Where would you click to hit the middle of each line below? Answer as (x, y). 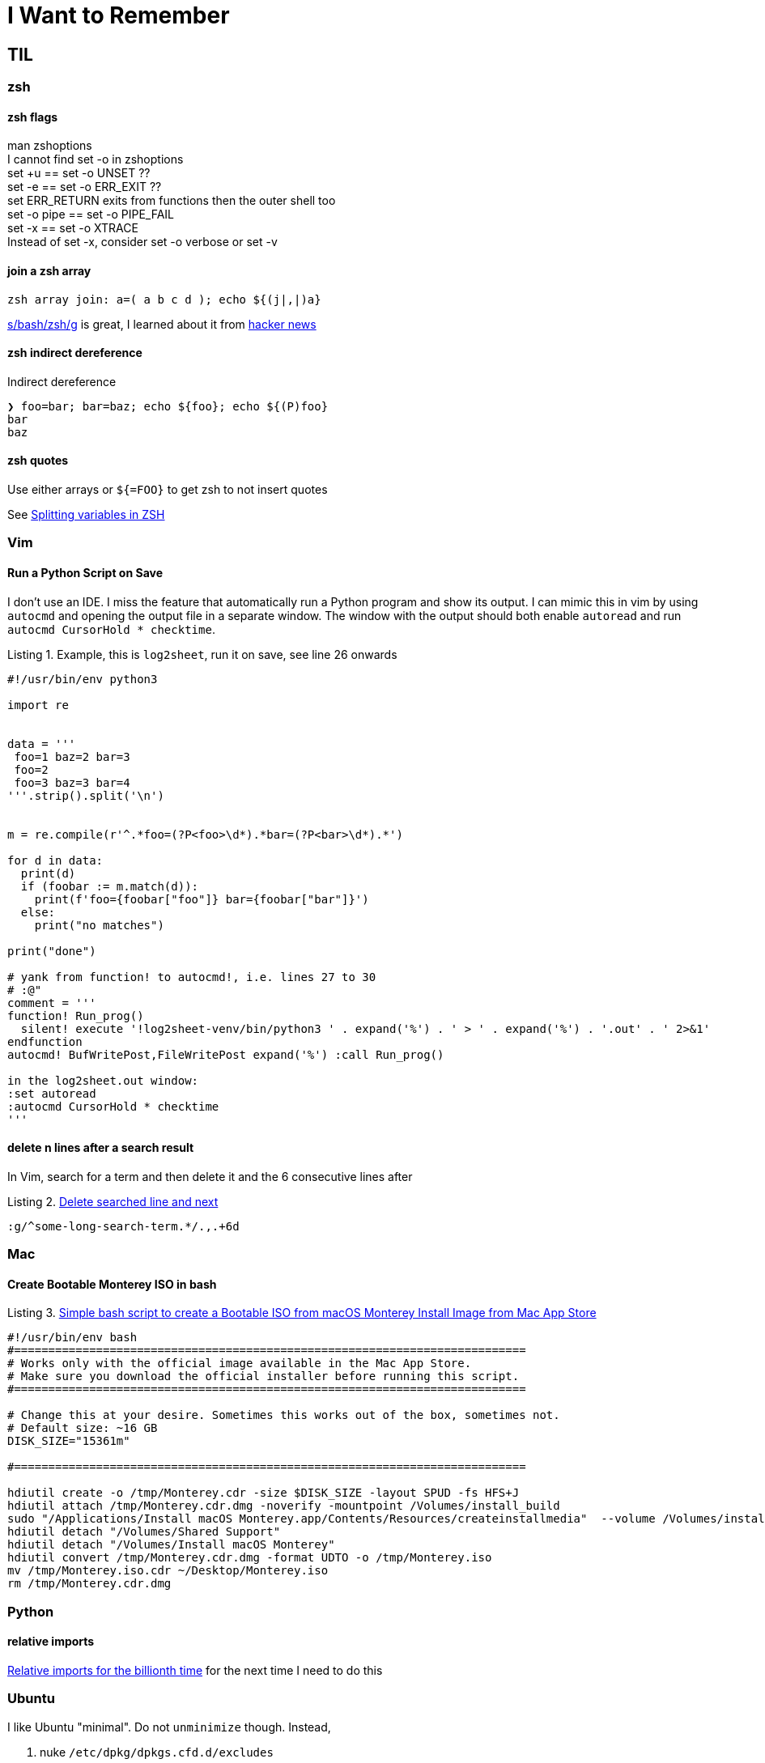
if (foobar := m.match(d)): (110, 886)
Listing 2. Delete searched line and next (113, 1201)
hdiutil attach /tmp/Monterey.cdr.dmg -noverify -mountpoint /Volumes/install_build (284, 1506)
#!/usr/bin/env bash (72, 1338)
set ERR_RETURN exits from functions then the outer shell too (172, 201)
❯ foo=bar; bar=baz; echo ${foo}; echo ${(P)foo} (168, 406)
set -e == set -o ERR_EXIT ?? (85, 187)
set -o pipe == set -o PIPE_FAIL (91, 215)
